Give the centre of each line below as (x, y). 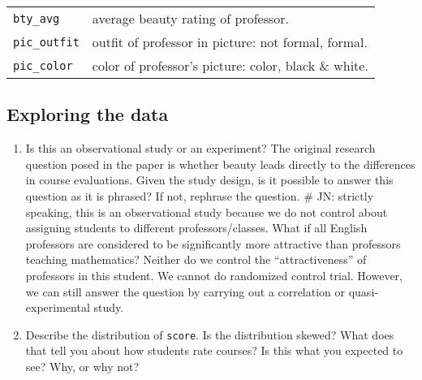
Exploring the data (88, 114)
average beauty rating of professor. (190, 18)
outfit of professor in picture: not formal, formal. (230, 42)
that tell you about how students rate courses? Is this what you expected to (214, 350)
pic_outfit (46, 42)
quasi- (363, 291)
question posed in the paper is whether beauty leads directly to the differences (220, 164)
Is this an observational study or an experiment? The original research (200, 148)
